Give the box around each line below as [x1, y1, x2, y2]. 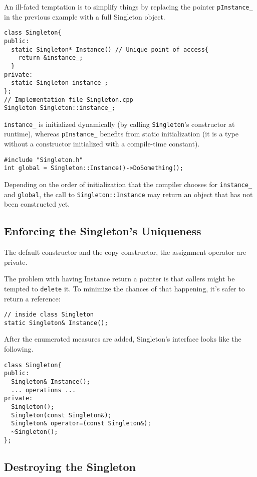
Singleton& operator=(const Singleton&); [11, 420, 151, 427]
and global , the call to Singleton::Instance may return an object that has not [4, 189, 253, 199]
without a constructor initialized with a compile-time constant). [4, 138, 200, 149]
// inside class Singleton [4, 311, 94, 319]
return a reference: [4, 293, 61, 303]
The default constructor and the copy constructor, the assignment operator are [4, 247, 246, 257]
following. [4, 344, 34, 354]
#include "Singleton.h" [4, 156, 83, 164]
